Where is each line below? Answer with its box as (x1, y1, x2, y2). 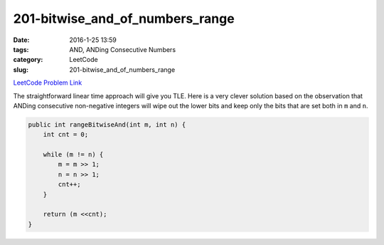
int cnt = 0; (43, 130, 89, 139)
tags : (13, 45, 29, 53)
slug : (13, 65, 28, 74)
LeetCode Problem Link (13, 78, 82, 87)
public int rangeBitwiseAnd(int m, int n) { (28, 120, 186, 128)
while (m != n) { (43, 150, 104, 159)
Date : (13, 36, 30, 44)
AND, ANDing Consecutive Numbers (69, 45, 176, 53)
